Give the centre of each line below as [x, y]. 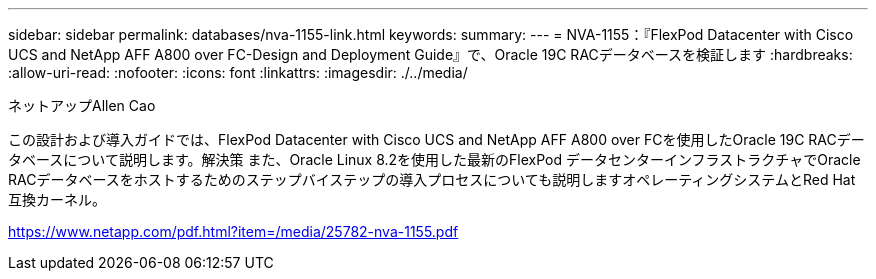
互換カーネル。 [57, 199]
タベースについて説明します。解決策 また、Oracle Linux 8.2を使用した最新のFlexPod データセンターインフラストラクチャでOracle [434, 159]
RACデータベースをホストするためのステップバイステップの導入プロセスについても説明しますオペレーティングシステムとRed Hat [432, 179]
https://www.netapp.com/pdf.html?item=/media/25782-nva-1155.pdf [233, 231]
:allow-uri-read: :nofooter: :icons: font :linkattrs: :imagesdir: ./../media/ [238, 72]
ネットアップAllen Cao [82, 105]
